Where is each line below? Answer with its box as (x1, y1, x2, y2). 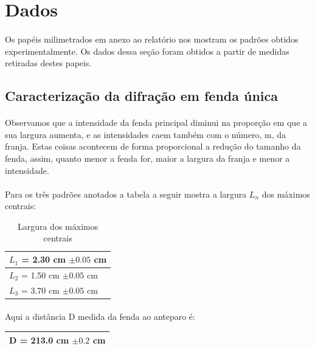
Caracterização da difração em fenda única (5, 86, 279, 105)
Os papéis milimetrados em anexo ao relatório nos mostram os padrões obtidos (5, 32, 299, 45)
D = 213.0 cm (9, 333, 69, 346)
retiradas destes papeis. (5, 57, 92, 69)
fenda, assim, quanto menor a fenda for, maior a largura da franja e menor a (5, 151, 290, 164)
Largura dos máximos (17, 219, 99, 232)
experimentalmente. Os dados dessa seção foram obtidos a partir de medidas (5, 44, 289, 57)
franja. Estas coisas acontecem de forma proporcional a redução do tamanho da (5, 140, 301, 153)
